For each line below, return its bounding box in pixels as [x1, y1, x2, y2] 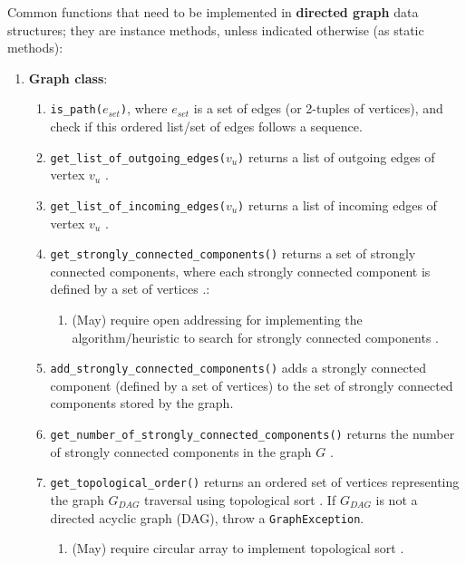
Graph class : [28, 68, 108, 87]
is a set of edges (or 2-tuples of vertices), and [193, 99, 443, 118]
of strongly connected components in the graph [50, 442, 312, 461]
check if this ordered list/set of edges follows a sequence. [50, 117, 363, 136]
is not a [375, 490, 418, 509]
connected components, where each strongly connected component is [50, 261, 431, 280]
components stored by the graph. [50, 394, 234, 413]
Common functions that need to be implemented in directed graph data [7, 3, 419, 21]
